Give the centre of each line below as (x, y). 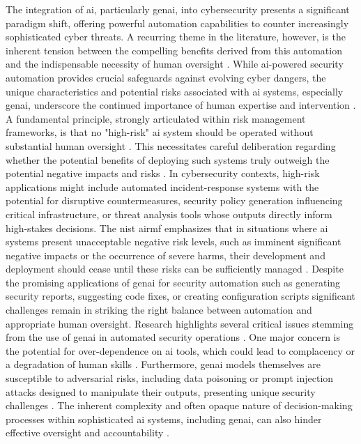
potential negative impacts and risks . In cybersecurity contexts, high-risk (163, 173)
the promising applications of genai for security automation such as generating (173, 282)
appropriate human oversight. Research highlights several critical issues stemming (180, 323)
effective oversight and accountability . (88, 432)
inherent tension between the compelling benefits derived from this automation (174, 50)
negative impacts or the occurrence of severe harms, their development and (166, 255)
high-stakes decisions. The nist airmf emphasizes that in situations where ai (167, 228)
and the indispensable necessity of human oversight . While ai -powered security (175, 64)
